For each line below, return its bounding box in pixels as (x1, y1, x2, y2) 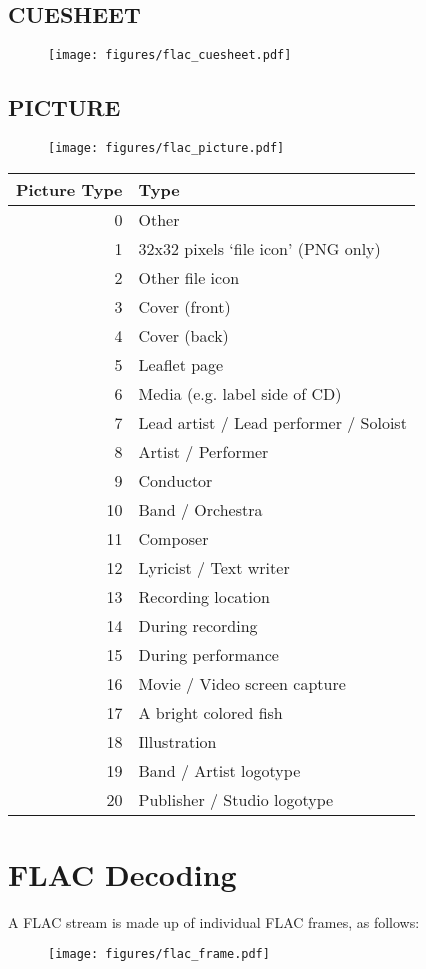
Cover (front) (138, 294, 231, 318)
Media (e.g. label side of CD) (138, 381, 342, 405)
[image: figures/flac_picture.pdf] (48, 141, 285, 156)
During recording (138, 613, 258, 637)
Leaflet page (138, 352, 224, 376)
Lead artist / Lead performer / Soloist (138, 410, 407, 434)
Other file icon (138, 265, 240, 289)
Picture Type (16, 177, 123, 201)
